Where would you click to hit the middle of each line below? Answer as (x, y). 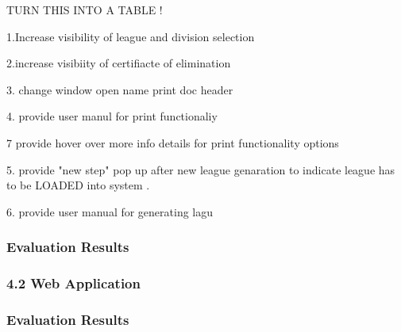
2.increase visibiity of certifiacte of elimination (119, 63)
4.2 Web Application (73, 283)
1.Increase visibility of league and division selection (131, 36)
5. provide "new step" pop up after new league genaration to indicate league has (201, 169)
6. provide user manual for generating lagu (110, 211)
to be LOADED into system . (78, 185)
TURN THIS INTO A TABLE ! (85, 10)
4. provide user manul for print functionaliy (112, 116)
